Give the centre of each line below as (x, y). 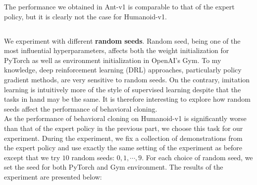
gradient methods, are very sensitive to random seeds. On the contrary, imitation (127, 79)
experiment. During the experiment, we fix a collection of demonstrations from (123, 138)
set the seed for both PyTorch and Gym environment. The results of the (114, 167)
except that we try (32, 157)
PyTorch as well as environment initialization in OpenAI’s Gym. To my (113, 60)
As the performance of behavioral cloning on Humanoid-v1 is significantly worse (125, 118)
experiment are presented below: (53, 176)
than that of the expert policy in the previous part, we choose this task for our (124, 128)
